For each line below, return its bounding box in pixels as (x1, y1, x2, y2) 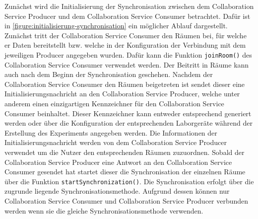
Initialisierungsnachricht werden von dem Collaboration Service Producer (4, 137, 227, 147)
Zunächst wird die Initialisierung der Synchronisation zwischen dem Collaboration (4, 1, 254, 11)
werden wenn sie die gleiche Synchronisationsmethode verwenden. (4, 205, 203, 216)
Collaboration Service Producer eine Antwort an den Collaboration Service (4, 156, 232, 167)
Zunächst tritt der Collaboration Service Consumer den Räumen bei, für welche (4, 30, 247, 40)
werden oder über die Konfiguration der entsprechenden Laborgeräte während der (4, 118, 253, 128)
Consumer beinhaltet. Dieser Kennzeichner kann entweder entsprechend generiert (4, 108, 252, 118)
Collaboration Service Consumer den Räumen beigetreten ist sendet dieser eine (4, 78, 245, 89)
